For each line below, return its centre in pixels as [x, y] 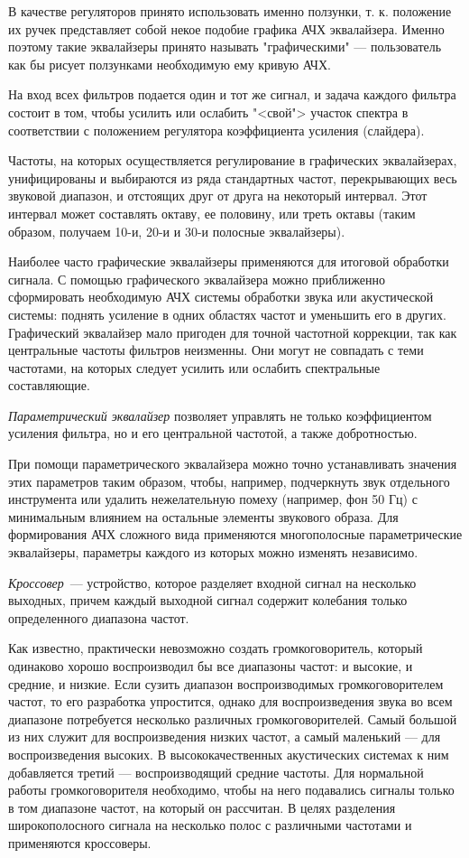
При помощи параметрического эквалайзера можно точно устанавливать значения [233, 464]
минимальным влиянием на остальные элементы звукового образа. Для [203, 516]
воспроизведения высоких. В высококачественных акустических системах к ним [229, 754]
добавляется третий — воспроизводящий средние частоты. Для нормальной [216, 772]
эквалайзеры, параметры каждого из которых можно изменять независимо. [213, 552]
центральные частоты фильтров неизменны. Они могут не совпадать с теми [216, 350]
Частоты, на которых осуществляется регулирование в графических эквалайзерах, [233, 160]
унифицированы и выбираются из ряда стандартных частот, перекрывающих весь [233, 177]
